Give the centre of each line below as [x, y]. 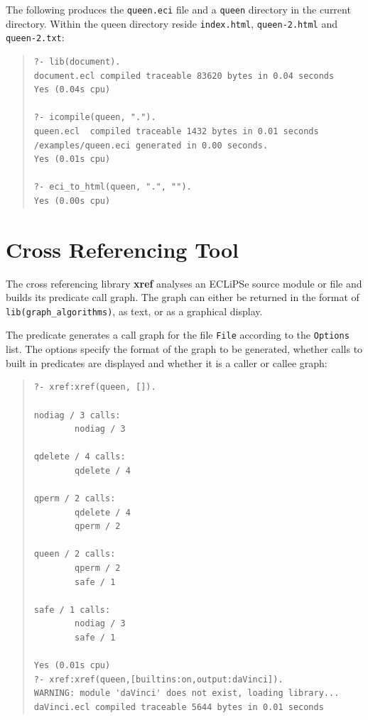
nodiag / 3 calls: [77, 415]
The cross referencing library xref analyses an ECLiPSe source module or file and [184, 283]
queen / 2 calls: [75, 554]
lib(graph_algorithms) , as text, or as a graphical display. [134, 311]
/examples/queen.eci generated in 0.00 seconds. [151, 145]
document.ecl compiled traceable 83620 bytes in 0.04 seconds [184, 76]
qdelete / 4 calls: [80, 457]
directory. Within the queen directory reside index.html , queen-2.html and [172, 23]
